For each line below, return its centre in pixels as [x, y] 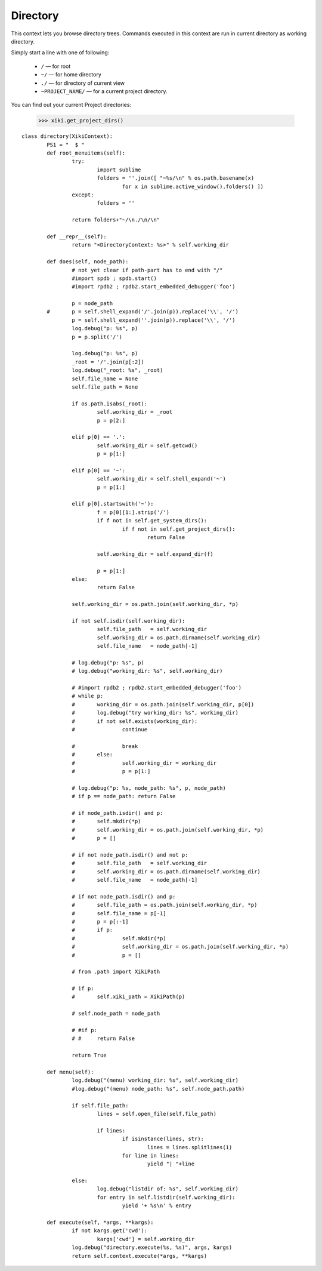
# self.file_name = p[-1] [119, 913]
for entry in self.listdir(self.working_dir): [166, 1197]
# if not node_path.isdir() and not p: [130, 855]
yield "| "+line [171, 1164]
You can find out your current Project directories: [71, 105]
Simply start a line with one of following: [60, 53]
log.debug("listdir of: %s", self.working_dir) [168, 1189]
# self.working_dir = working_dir [144, 763]
